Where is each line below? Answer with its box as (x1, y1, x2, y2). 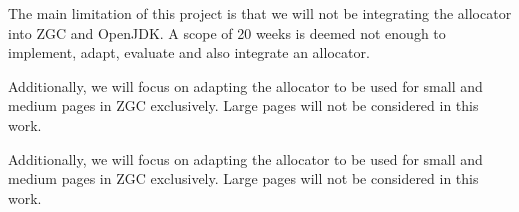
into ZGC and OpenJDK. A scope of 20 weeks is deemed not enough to (8, 22, 446, 43)
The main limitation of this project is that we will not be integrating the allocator (8, 3, 512, 23)
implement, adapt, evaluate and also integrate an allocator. (8, 42, 370, 63)
